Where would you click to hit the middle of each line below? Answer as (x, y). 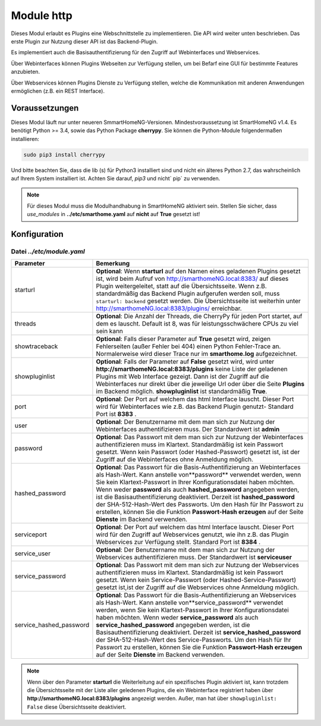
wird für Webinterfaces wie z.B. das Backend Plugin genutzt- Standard (195, 406)
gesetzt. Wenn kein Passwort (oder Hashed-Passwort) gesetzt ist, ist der (198, 452)
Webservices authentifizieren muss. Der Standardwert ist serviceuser (194, 558)
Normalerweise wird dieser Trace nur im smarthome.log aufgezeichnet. (197, 354)
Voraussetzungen (45, 108)
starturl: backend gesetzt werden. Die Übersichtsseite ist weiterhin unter (199, 301)
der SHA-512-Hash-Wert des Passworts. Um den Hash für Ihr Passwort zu (200, 505)
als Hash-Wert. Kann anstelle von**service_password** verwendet (190, 603)
